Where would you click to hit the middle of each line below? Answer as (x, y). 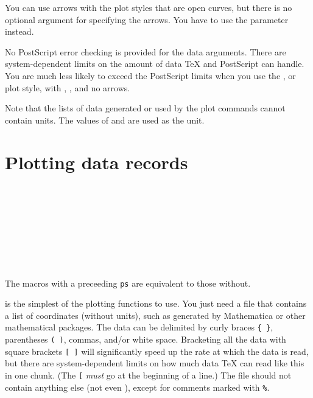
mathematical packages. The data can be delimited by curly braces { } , (139, 327)
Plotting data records (97, 162)
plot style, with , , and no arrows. (68, 87)
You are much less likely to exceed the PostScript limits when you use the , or (150, 75)
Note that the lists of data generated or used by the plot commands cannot (145, 108)
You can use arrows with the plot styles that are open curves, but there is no (149, 7)
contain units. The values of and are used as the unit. (105, 120)
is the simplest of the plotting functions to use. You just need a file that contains (156, 303)
